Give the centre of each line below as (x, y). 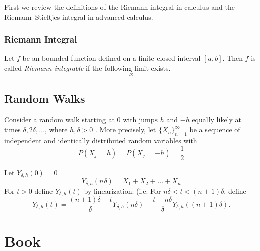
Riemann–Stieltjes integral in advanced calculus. (79, 16)
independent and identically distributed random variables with (101, 140)
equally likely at (217, 119)
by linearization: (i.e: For (122, 191)
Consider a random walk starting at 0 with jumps (81, 119)
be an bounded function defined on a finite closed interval (112, 58)
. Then (232, 58)
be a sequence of (215, 129)
